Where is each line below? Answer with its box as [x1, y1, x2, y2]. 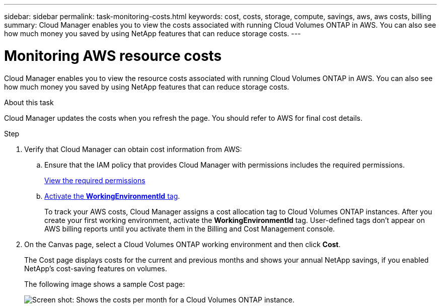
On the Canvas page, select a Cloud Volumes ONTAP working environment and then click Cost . [24, 240, 341, 249]
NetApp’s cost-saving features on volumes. [24, 264, 167, 273]
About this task [4, 98, 54, 107]
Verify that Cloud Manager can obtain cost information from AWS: [24, 144, 242, 153]
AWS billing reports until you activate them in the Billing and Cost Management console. [44, 224, 335, 233]
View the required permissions [44, 176, 145, 185]
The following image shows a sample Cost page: [24, 279, 185, 288]
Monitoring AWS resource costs [4, 47, 222, 64]
